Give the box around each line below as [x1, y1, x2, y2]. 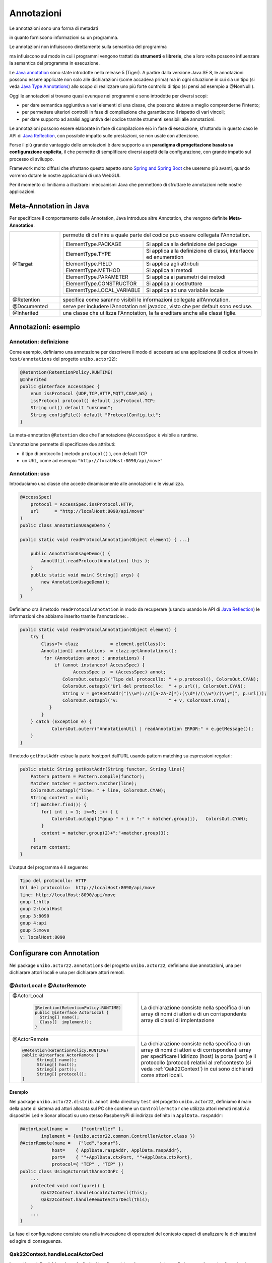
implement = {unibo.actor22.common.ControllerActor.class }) [41, 1133, 195, 1139]
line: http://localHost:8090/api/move [20, 892, 116, 898]
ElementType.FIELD [65, 260, 112, 267]
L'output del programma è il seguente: [9, 864, 88, 870]
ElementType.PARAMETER [65, 273, 128, 280]
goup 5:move [20, 927, 50, 933]
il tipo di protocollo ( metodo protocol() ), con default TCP [22, 450, 147, 457]
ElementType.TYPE [65, 251, 111, 258]
